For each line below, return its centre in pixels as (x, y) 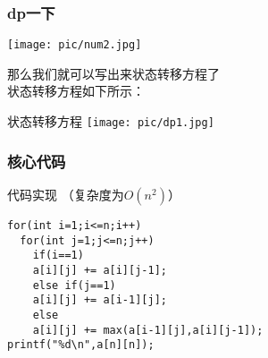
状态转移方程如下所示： (76, 91)
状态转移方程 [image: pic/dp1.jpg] (111, 121)
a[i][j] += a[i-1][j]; (100, 300)
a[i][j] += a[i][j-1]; (100, 270)
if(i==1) (58, 256)
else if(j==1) (74, 285)
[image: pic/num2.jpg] (75, 45)
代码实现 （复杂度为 (66, 194)
